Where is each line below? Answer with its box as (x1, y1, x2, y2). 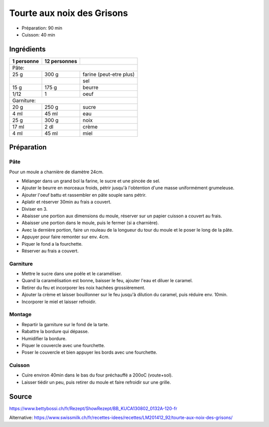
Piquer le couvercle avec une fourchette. (21, 342, 106, 348)
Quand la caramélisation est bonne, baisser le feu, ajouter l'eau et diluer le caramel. (21, 278, 193, 284)
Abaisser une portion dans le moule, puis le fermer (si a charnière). (21, 220, 159, 226)
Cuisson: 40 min (21, 31, 56, 37)
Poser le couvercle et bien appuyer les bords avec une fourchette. (21, 350, 157, 356)
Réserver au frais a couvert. (21, 248, 79, 254)
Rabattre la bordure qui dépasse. (21, 329, 89, 335)
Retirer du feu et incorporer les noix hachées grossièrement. (21, 285, 145, 291)
